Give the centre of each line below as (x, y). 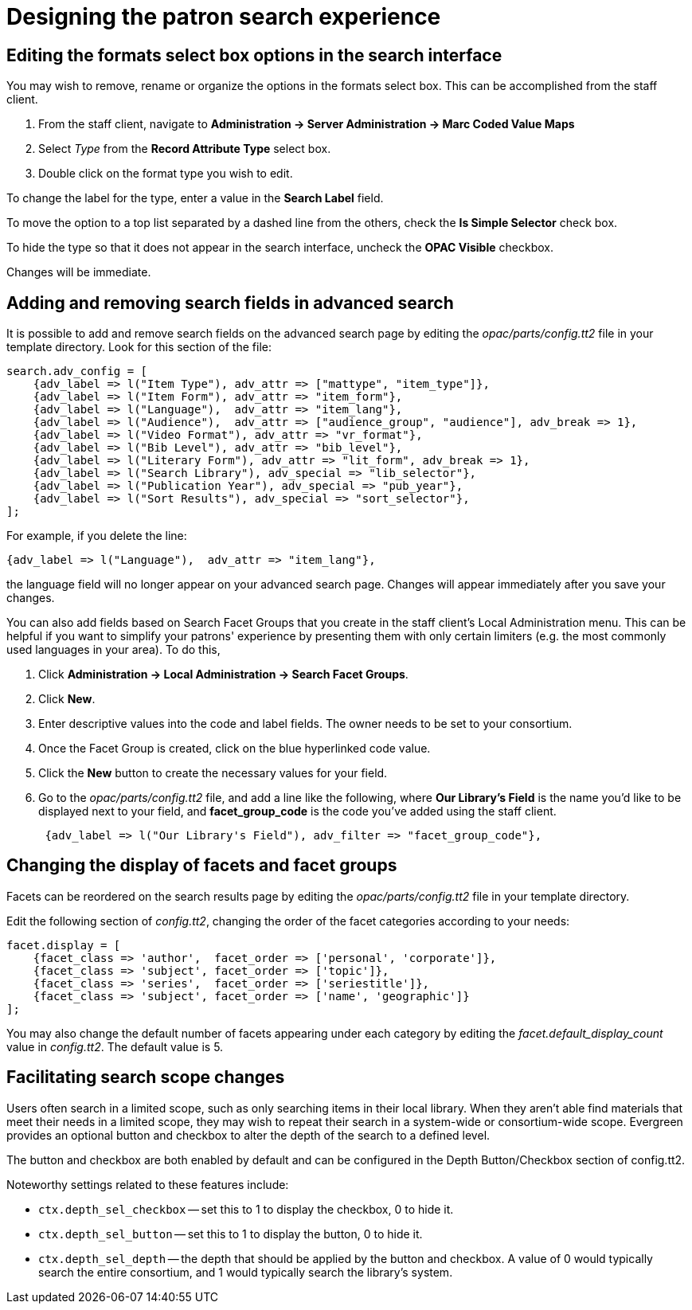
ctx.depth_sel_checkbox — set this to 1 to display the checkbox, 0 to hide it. (246, 1209)
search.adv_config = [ (77, 371)
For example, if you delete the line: (97, 536)
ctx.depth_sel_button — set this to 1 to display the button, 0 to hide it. (231, 1234)
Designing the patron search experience (224, 17)
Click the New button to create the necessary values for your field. (213, 773)
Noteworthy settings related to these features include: (148, 1184)
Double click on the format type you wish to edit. (166, 174)
